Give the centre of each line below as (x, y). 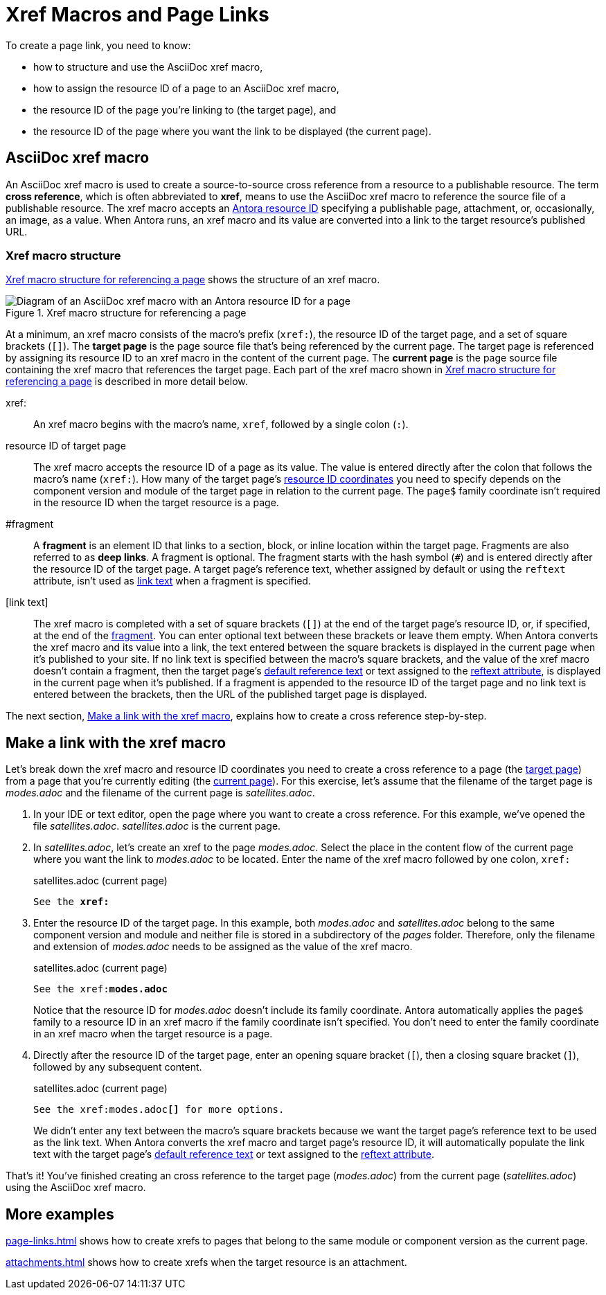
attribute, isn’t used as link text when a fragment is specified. (172, 581)
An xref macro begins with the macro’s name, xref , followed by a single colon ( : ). (221, 425)
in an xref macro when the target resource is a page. (153, 1034)
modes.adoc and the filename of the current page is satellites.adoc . (160, 793)
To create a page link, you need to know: (98, 45)
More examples (60, 1214)
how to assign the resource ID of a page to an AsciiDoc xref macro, (186, 88)
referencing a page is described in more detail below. (127, 382)
